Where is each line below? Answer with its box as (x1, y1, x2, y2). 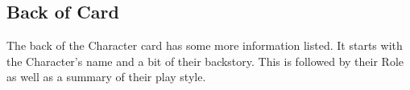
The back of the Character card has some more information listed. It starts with (6, 37, 403, 54)
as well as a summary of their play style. (6, 68, 206, 85)
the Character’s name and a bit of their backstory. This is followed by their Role (6, 52, 404, 69)
